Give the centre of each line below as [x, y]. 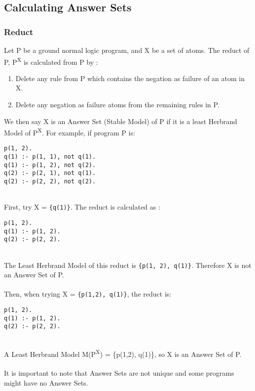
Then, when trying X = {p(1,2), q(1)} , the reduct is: [88, 294]
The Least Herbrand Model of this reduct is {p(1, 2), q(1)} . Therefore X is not [128, 265]
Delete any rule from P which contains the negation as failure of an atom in [130, 78]
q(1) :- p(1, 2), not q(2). [50, 165]
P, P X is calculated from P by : [51, 61]
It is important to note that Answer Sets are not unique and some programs [119, 373]
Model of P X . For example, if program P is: [70, 132]
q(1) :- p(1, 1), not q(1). [50, 157]
